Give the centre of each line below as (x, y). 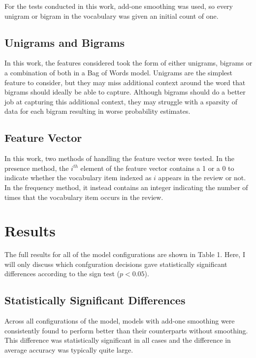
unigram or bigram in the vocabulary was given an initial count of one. (112, 16)
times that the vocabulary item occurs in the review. (84, 197)
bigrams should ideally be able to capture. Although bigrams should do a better (125, 92)
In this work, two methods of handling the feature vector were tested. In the (120, 158)
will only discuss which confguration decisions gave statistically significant (116, 264)
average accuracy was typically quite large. (69, 350)
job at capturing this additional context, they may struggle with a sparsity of (121, 101)
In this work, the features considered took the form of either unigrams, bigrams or (128, 63)
